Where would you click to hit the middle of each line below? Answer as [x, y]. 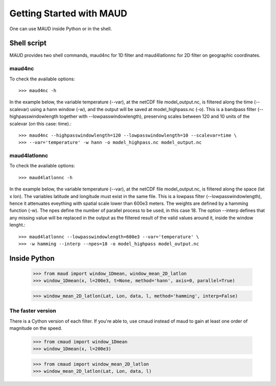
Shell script [28, 43]
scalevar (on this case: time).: [40, 123]
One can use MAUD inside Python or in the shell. [61, 29]
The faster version [33, 311]
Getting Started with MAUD [68, 13]
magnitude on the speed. [36, 328]
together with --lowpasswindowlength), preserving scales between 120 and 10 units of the [155, 116]
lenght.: [17, 225]
